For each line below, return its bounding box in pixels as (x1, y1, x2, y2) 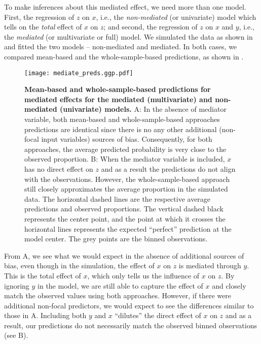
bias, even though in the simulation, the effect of (4, 260, 155, 271)
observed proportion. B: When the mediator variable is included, (24, 153, 225, 164)
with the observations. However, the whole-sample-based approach (24, 173, 230, 184)
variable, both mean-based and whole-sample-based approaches (24, 114, 220, 124)
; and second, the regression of (103, 21, 198, 32)
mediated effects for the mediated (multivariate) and (24, 93, 212, 104)
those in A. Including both (4, 310, 87, 321)
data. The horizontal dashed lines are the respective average (24, 193, 211, 204)
